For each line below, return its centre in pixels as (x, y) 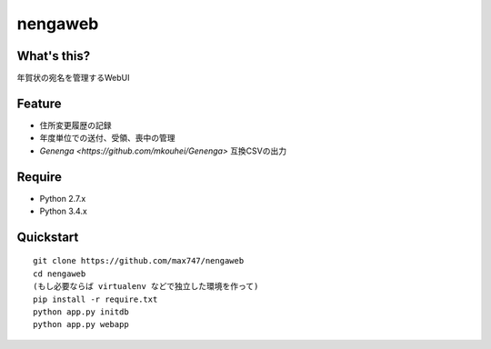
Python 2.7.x (63, 198)
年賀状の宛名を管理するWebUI (73, 78)
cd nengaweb (60, 274)
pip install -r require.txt (95, 299)
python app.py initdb (81, 312)
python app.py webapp (81, 324)
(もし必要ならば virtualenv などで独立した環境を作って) (146, 287)
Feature (39, 103)
